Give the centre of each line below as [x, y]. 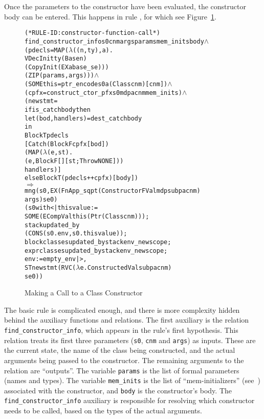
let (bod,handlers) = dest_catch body [83, 118]
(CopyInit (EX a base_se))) [67, 67]
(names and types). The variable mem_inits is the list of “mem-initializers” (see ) [132, 380]
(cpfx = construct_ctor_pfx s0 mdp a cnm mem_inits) [103, 93]
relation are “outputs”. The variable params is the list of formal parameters [122, 370]
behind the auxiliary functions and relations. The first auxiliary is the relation [127, 320]
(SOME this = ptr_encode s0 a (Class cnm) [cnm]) [96, 84]
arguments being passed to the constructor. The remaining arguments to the [124, 360]
